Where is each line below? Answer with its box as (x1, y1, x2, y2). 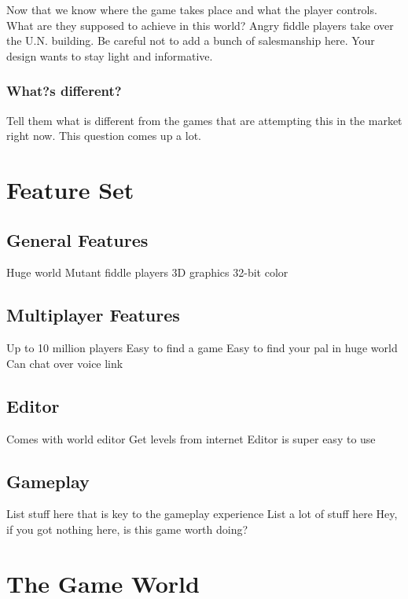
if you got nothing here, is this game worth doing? (6, 520, 248, 537)
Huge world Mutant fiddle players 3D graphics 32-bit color (6, 264, 289, 281)
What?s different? (6, 81, 122, 101)
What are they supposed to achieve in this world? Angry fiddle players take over (6, 17, 394, 33)
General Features (6, 227, 149, 252)
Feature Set (6, 173, 134, 205)
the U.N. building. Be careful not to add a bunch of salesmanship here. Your (6, 32, 375, 49)
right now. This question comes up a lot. (6, 127, 201, 144)
